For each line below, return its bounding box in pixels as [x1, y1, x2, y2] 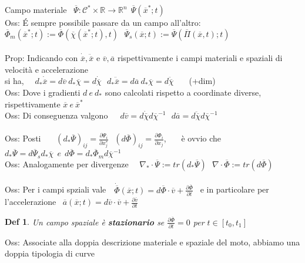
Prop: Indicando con [5, 52, 78, 64]
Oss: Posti [5, 132, 41, 144]
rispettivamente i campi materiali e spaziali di [117, 52, 283, 64]
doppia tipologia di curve [5, 247, 95, 259]
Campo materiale [5, 4, 67, 15]
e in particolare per [200, 183, 269, 195]
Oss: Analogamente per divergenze [5, 157, 129, 170]
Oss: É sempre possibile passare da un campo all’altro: [5, 16, 201, 28]
